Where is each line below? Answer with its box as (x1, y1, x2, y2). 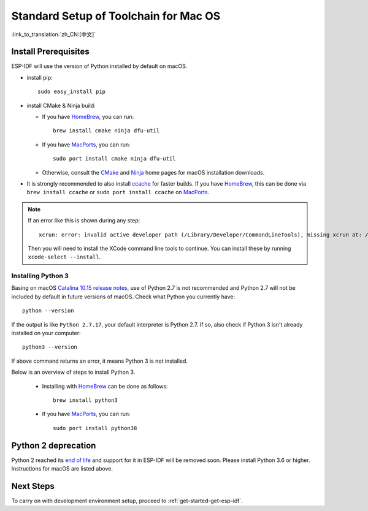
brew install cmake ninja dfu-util (53, 127, 160, 134)
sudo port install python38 (53, 425, 137, 431)
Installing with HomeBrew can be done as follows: (42, 382, 168, 390)
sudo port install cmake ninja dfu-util (53, 155, 176, 162)
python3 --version (22, 344, 78, 350)
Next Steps (11, 481, 55, 491)
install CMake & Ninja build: (26, 102, 96, 109)
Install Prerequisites (11, 47, 90, 57)
